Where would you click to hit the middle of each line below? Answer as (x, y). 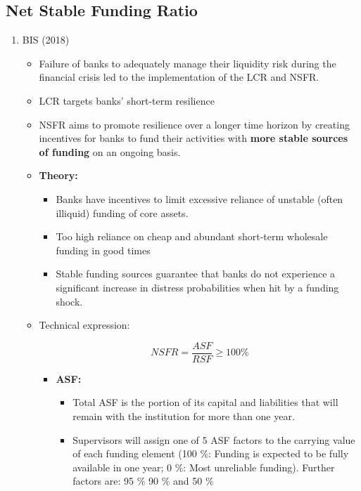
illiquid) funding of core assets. (122, 212)
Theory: (58, 175)
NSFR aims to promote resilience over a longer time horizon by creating (194, 124)
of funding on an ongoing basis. (110, 151)
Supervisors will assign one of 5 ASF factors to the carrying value (214, 439)
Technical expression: (84, 325)
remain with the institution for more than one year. (184, 415)
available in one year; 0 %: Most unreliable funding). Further (204, 467)
